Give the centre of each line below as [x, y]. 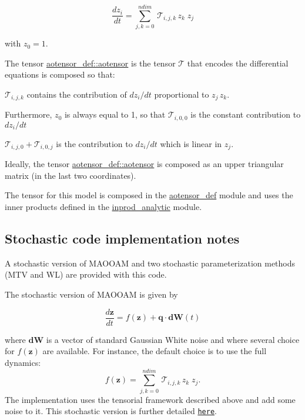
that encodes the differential [238, 63]
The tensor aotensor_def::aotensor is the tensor [90, 63]
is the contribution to [94, 143]
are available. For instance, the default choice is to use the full [155, 351]
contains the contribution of [77, 94]
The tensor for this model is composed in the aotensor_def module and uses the [149, 195]
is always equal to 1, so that [115, 114]
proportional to [182, 94]
